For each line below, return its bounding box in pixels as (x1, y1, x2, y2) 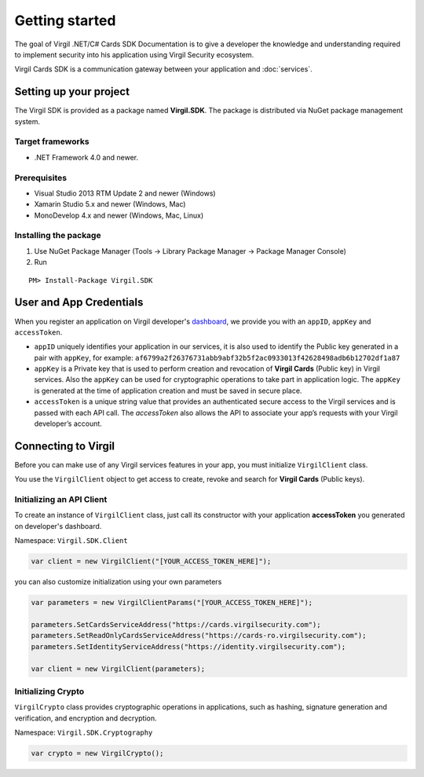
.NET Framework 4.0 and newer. (34, 152, 139, 162)
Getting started (14, 12, 116, 29)
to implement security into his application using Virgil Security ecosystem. (14, 49, 254, 59)
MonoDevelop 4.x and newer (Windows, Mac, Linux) (34, 211, 204, 220)
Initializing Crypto (14, 686, 85, 697)
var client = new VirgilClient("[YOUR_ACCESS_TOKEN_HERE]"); (31, 557, 272, 566)
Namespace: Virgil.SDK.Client (14, 536, 129, 545)
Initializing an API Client (14, 494, 108, 505)
